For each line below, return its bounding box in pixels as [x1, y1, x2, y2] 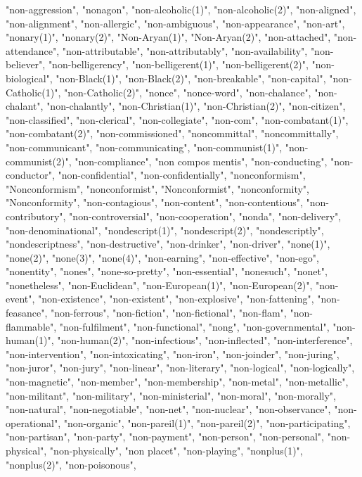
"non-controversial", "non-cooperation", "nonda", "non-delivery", [69, 208, 342, 223]
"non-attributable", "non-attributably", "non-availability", [62, 43, 308, 58]
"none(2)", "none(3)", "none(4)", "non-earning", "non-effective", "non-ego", [6, 250, 319, 265]
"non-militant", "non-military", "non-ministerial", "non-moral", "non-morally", [6, 388, 336, 402]
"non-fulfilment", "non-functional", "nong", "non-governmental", [59, 319, 330, 333]
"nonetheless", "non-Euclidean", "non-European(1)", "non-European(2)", [6, 277, 313, 292]
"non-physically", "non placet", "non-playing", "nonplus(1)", [49, 443, 303, 457]
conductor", [6, 167, 55, 182]
